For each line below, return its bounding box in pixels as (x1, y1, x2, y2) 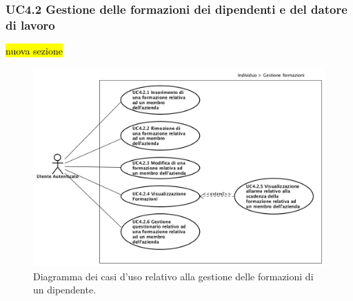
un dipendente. (33, 282, 97, 297)
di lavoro (6, 16, 55, 33)
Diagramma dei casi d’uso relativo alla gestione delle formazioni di (33, 269, 314, 283)
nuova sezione (6, 43, 63, 58)
